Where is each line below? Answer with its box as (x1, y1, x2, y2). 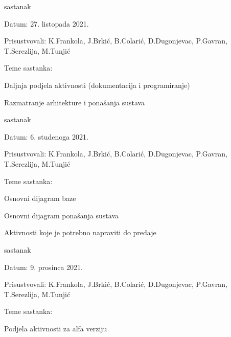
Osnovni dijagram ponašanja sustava (4, 210, 119, 220)
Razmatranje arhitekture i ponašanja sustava (4, 97, 145, 107)
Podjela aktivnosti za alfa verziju (4, 323, 107, 333)
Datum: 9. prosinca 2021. (4, 261, 83, 272)
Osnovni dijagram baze (4, 193, 76, 204)
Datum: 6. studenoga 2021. (4, 131, 88, 142)
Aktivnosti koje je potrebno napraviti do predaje (4, 227, 156, 238)
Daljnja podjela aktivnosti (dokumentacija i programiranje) (4, 79, 190, 90)
